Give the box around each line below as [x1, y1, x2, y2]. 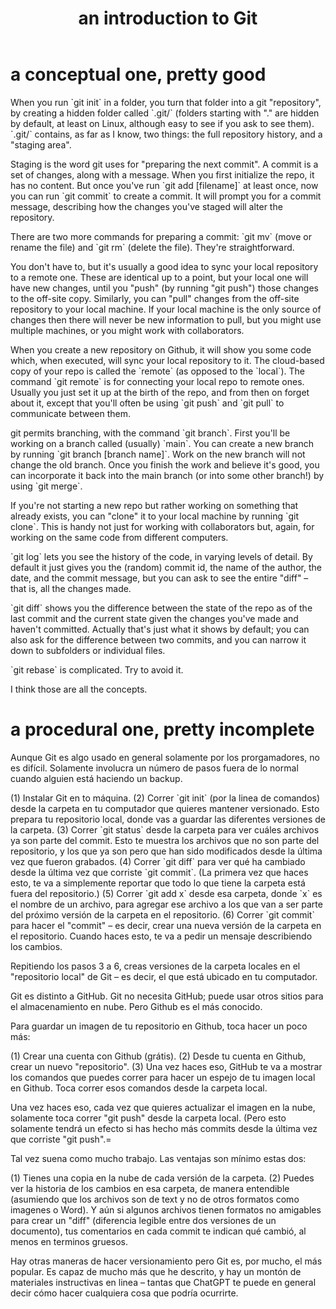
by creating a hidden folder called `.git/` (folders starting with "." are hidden [10, 107, 320, 119]
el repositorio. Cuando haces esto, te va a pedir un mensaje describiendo [10, 930, 313, 942]
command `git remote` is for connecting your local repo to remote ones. [10, 375, 305, 387]
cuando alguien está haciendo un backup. [10, 772, 183, 784]
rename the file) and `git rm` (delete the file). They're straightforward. [10, 241, 295, 253]
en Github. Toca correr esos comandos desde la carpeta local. [10, 1082, 268, 1094]
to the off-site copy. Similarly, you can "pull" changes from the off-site [10, 292, 300, 304]
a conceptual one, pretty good [10, 63, 267, 86]
